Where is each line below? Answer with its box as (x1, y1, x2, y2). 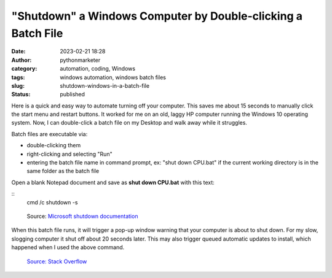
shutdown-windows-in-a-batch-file (60, 82, 150, 89)
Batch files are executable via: (11, 130, 88, 137)
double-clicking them (26, 142, 81, 149)
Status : (11, 91, 31, 98)
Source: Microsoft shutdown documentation (26, 212, 138, 220)
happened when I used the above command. (11, 244, 125, 251)
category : (11, 65, 38, 72)
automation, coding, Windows (60, 65, 135, 72)
